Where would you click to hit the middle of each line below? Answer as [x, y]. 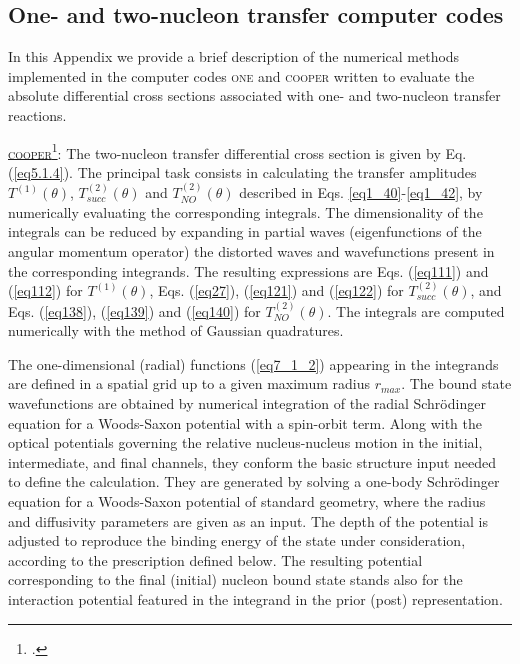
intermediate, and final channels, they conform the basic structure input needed [252, 461]
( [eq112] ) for [45, 290]
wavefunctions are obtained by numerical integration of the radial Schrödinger [247, 402]
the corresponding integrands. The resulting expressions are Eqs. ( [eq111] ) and [248, 270]
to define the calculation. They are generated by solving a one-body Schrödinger [254, 481]
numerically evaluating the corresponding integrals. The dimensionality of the [245, 211]
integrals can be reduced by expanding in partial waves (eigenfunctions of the [245, 231]
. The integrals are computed [416, 310]
